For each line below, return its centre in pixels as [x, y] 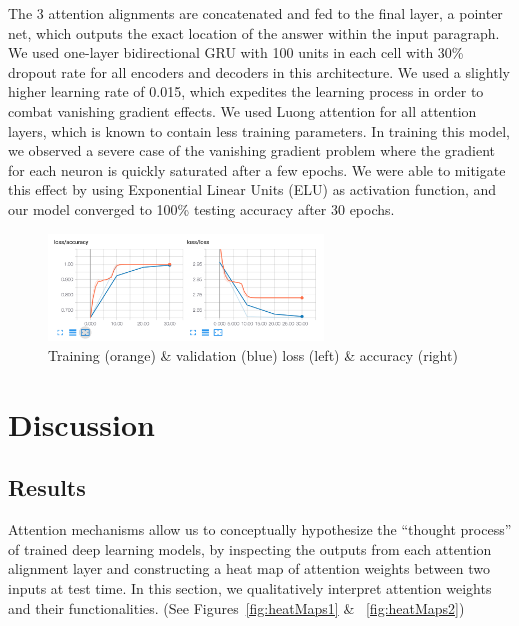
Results [47, 487]
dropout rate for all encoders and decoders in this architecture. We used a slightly [259, 71]
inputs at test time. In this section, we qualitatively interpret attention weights [250, 588]
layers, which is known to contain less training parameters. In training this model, [259, 130]
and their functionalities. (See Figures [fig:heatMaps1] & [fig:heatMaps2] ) [236, 607]
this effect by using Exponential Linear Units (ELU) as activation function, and [252, 189]
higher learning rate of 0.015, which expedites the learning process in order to [246, 91]
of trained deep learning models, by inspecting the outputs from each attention [250, 548]
